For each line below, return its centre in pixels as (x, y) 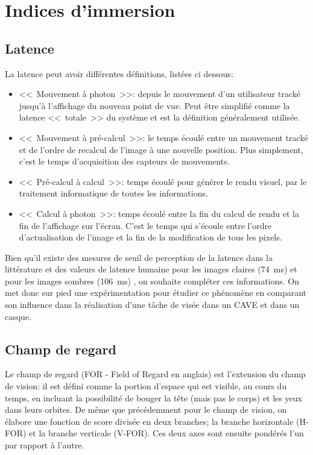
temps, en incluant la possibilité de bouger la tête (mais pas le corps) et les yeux (153, 397)
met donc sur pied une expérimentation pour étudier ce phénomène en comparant (156, 293)
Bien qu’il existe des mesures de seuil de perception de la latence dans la (139, 257)
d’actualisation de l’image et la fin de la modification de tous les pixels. (150, 237)
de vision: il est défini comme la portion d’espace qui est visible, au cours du (146, 386)
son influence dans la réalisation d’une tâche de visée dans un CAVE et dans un (152, 305)
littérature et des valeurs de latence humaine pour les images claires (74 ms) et (151, 269)
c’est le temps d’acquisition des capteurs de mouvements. (124, 161)
